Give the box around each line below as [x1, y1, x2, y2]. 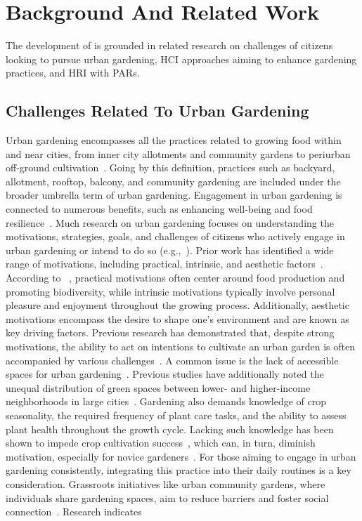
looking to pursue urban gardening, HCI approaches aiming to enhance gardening [6, 51, 357, 66]
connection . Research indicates [6, 504, 142, 519]
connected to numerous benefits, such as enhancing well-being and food [6, 202, 313, 216]
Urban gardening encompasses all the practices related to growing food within [6, 133, 342, 147]
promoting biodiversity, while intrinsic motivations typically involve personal [6, 284, 335, 298]
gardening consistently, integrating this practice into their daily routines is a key [6, 463, 351, 477]
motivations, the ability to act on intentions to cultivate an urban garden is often [6, 339, 355, 354]
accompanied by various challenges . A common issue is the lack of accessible [6, 352, 339, 367]
